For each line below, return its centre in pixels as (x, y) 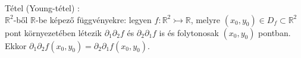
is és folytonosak (189, 32)
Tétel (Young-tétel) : (42, 8)
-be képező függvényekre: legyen (94, 19)
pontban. (275, 32)
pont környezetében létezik (53, 32)
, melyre (206, 19)
